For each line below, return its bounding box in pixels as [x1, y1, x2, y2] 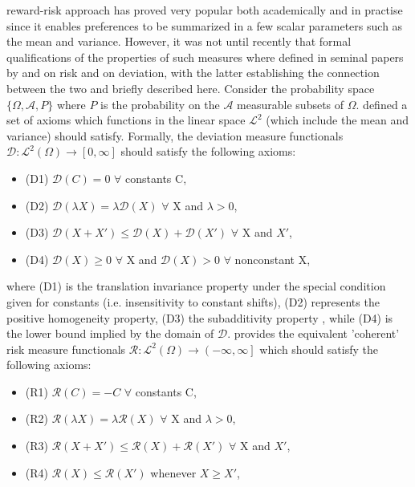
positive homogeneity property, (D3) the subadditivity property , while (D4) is [6, 309, 393, 326]
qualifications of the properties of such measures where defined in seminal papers [6, 48, 404, 65]
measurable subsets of [237, 95, 344, 112]
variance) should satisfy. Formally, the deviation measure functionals [6, 127, 344, 144]
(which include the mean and [266, 112, 409, 128]
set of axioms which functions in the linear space [6, 112, 246, 128]
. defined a [356, 95, 408, 112]
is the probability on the [100, 95, 220, 112]
